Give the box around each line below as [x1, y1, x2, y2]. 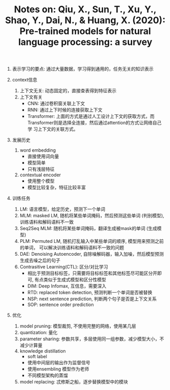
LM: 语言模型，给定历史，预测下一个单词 [19, 206, 106, 212]
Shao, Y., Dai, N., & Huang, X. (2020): [5, 14, 166, 26]
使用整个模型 [27, 178, 55, 184]
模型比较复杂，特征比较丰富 [27, 184, 86, 191]
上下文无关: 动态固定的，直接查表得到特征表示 [19, 88, 117, 94]
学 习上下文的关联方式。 [27, 126, 79, 132]
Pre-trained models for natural [19, 26, 151, 37]
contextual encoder [19, 172, 61, 178]
